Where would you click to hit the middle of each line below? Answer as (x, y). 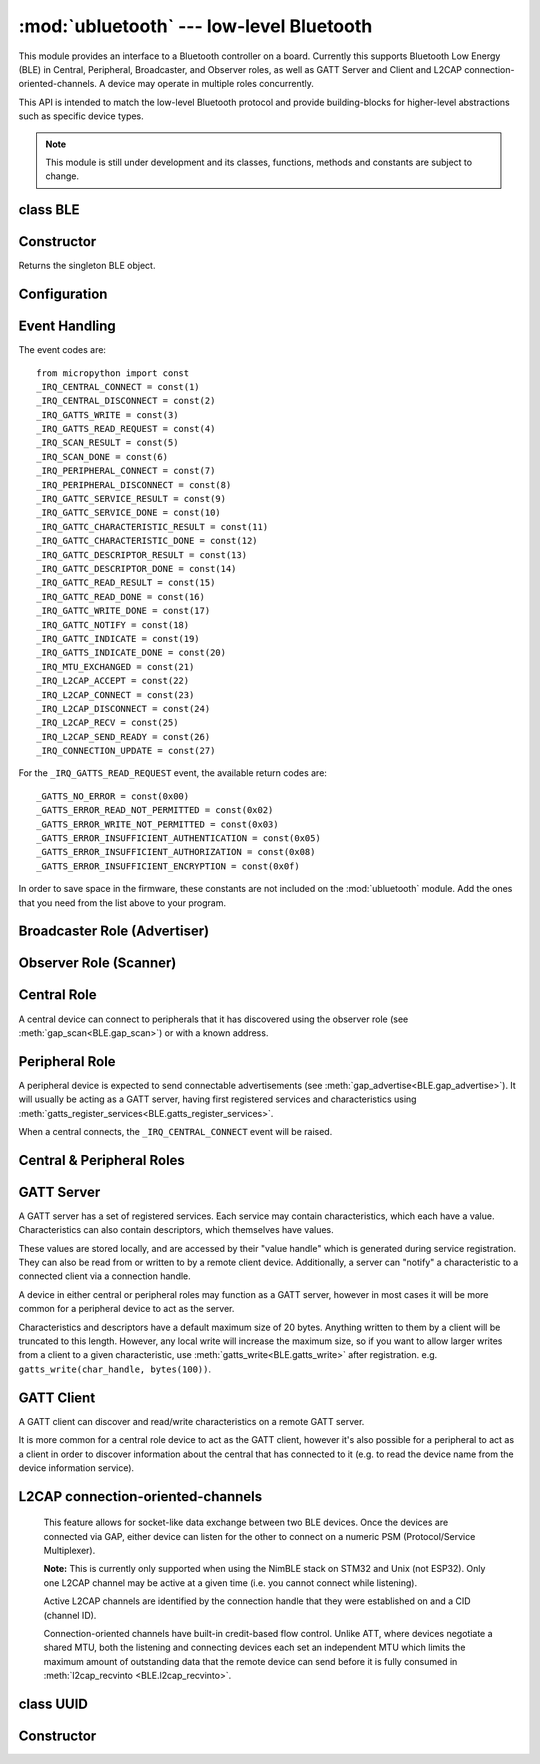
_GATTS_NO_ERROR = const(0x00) (113, 796)
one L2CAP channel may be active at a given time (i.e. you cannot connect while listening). (230, 1582)
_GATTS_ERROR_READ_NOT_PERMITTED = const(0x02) (155, 810)
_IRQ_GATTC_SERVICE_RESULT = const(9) (131, 499)
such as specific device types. (81, 116)
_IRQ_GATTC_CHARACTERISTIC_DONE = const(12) (147, 541)
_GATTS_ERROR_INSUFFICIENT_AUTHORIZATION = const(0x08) (176, 852)
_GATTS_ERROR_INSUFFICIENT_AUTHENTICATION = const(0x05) (179, 838)
